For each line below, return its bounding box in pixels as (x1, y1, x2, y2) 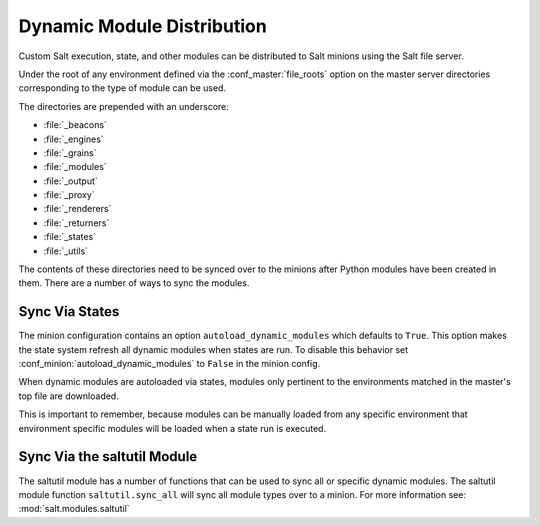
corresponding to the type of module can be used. (18, 82, 227, 94)
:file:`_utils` (43, 245, 89, 257)
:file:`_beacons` (43, 119, 107, 131)
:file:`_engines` (43, 133, 104, 145)
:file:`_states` (43, 231, 97, 243)
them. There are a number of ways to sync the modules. (18, 277, 250, 289)
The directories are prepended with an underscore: (18, 100, 230, 112)
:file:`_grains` (43, 146, 97, 159)
